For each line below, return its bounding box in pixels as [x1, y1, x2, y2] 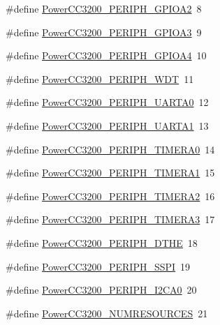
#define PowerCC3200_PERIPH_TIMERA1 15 [6, 165, 215, 180]
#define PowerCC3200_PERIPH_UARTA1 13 [6, 118, 209, 133]
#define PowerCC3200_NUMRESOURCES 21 [6, 305, 208, 320]
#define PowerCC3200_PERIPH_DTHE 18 [6, 235, 198, 250]
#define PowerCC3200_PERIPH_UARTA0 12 [6, 95, 209, 109]
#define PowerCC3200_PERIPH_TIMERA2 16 [6, 188, 215, 203]
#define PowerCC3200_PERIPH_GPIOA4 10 [6, 48, 207, 63]
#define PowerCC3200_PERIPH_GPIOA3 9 [6, 24, 202, 39]
